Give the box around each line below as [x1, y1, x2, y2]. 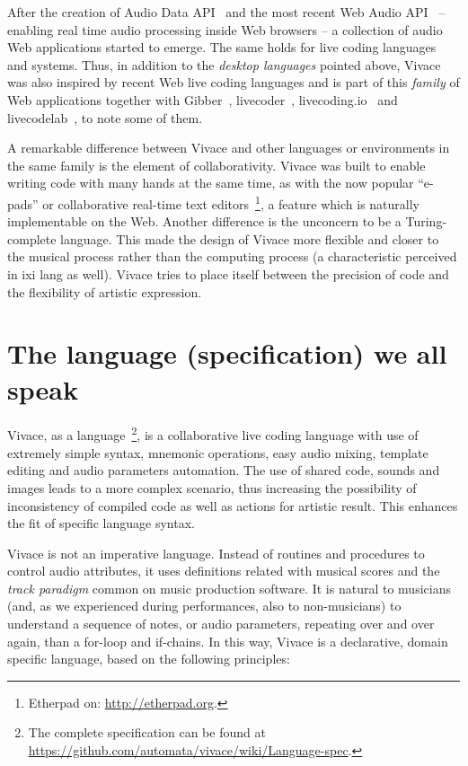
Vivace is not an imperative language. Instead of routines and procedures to [7, 543, 425, 562]
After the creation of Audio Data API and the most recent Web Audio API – [7, 3, 446, 21]
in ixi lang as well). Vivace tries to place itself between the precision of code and [7, 264, 449, 283]
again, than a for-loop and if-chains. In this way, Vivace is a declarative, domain [7, 631, 448, 650]
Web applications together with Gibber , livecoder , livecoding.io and [7, 90, 398, 109]
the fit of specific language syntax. [7, 514, 195, 533]
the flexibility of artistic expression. [7, 282, 202, 301]
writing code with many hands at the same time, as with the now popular [7, 173, 414, 192]
